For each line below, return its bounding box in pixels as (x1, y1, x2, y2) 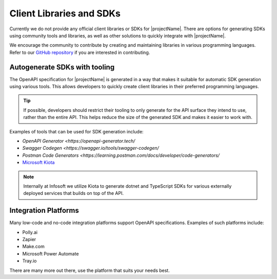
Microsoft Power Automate (22, 250, 79, 256)
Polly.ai (22, 229, 38, 235)
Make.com (22, 244, 45, 250)
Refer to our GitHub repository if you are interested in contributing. (9, 49, 150, 55)
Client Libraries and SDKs (9, 8, 121, 19)
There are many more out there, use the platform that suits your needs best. (9, 267, 170, 273)
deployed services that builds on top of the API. (23, 190, 124, 196)
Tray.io (22, 258, 37, 264)
